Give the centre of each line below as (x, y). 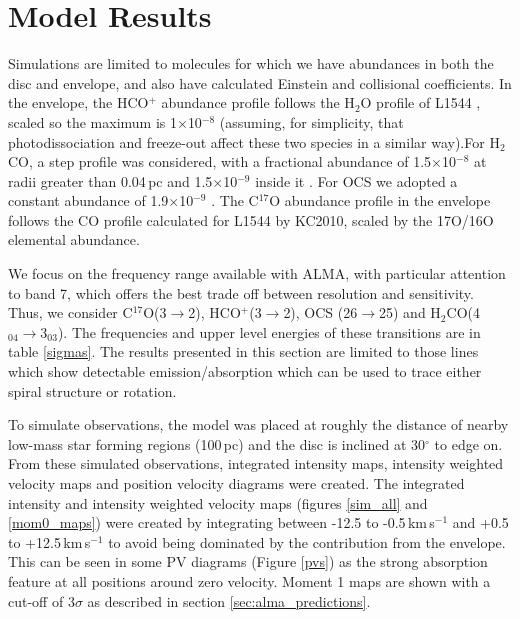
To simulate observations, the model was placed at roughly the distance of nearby (258, 424)
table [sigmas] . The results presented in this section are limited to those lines (243, 351)
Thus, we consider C (70, 312)
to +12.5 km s (49, 541)
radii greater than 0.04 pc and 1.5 (110, 180)
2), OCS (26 (320, 312)
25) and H (410, 312)
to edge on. (468, 443)
